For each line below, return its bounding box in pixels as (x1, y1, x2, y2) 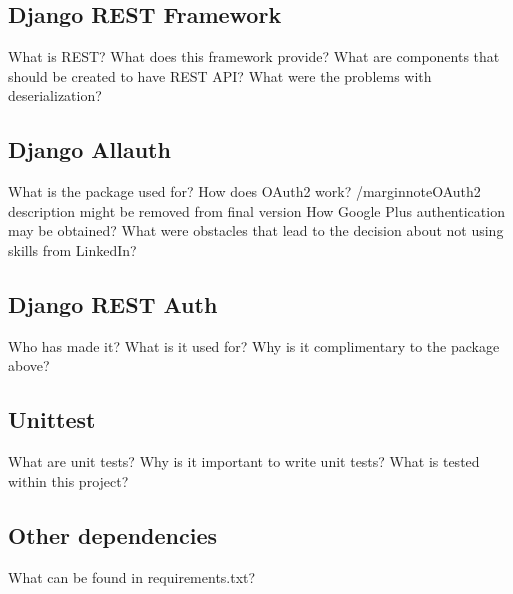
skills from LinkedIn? (8, 239, 137, 260)
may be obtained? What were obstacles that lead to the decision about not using (8, 220, 504, 241)
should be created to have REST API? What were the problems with (8, 65, 432, 86)
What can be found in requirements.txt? (8, 566, 256, 587)
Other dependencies (8, 519, 218, 550)
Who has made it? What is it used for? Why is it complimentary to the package (8, 335, 500, 356)
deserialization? (8, 85, 102, 106)
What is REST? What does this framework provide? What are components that (8, 46, 500, 67)
